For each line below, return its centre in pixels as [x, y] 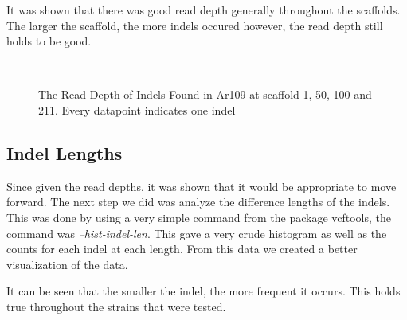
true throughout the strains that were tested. [116, 306]
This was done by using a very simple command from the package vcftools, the [199, 217]
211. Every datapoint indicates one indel [137, 109]
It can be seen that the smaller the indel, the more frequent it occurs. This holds [203, 291]
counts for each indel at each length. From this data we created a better [182, 249]
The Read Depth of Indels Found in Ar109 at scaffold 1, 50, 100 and [205, 94]
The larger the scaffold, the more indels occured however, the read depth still [195, 25]
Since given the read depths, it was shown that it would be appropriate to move [202, 186]
